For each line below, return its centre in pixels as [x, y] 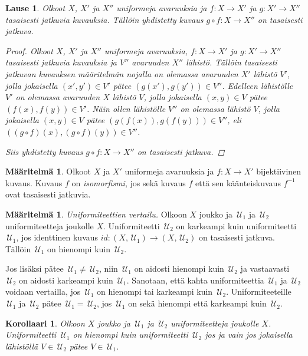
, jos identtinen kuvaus [57, 237]
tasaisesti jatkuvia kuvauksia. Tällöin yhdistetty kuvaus [104, 19]
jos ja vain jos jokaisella [249, 334]
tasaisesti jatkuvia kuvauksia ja [61, 62]
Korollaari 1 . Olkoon [45, 323]
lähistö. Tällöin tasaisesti [232, 62]
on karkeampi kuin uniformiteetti [236, 225]
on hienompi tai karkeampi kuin [155, 291]
